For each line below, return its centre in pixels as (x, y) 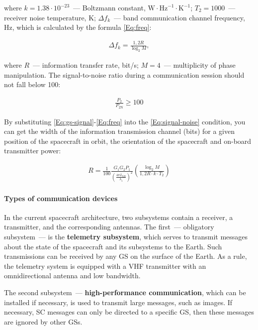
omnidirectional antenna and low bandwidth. (72, 275)
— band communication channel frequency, (179, 17)
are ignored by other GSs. (43, 321)
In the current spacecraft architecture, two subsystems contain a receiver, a (119, 217)
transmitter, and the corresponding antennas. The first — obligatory (109, 227)
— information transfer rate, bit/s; (86, 64)
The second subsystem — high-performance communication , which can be (125, 292)
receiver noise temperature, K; (50, 17)
